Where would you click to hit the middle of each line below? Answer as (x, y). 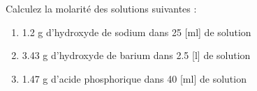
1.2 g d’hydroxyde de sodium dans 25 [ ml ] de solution (137, 32)
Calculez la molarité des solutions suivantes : (101, 8)
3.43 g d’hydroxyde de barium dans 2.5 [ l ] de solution (136, 55)
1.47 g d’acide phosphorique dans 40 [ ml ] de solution (134, 78)
